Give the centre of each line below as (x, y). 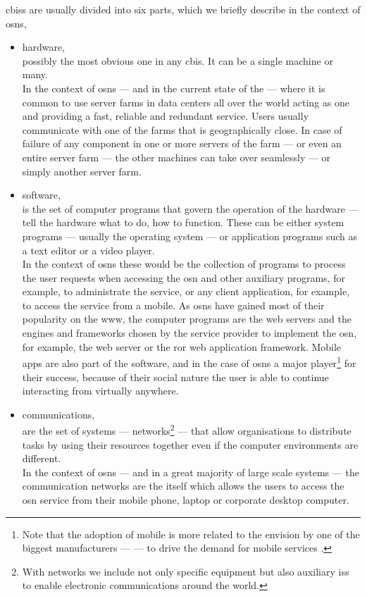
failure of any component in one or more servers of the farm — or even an (182, 143)
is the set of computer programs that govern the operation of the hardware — (190, 208)
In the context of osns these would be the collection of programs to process (184, 264)
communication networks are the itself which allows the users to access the (183, 486)
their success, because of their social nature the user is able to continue (175, 377)
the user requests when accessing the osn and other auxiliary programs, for (183, 277)
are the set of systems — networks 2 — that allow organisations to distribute (187, 429)
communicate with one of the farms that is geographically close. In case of (182, 129)
